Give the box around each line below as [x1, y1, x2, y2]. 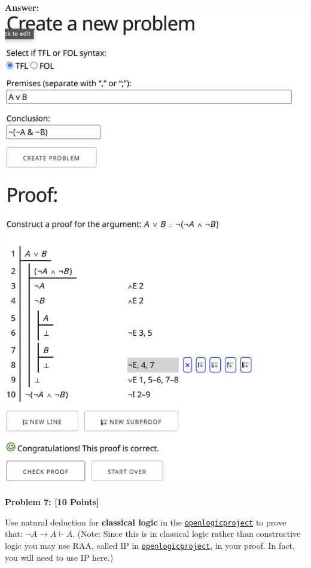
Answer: [5, 1, 39, 13]
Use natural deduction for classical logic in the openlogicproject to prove [5, 515, 286, 528]
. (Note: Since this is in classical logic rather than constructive [72, 527, 301, 540]
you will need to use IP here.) [5, 551, 114, 563]
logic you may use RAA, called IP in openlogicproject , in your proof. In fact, [5, 539, 295, 551]
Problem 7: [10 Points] [5, 496, 99, 508]
